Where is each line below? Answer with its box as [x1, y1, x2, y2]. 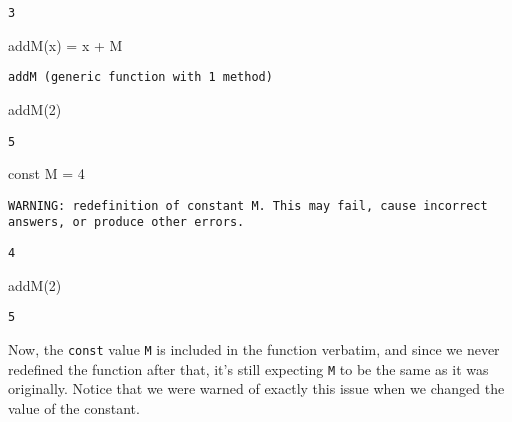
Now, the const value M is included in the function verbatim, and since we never [8, 338, 500, 359]
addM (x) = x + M [8, 34, 123, 55]
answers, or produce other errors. [8, 215, 245, 230]
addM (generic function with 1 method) [8, 70, 273, 85]
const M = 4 [8, 163, 85, 184]
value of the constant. [8, 397, 140, 418]
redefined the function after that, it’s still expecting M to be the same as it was [8, 358, 489, 379]
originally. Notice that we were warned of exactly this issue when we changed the [8, 378, 505, 399]
